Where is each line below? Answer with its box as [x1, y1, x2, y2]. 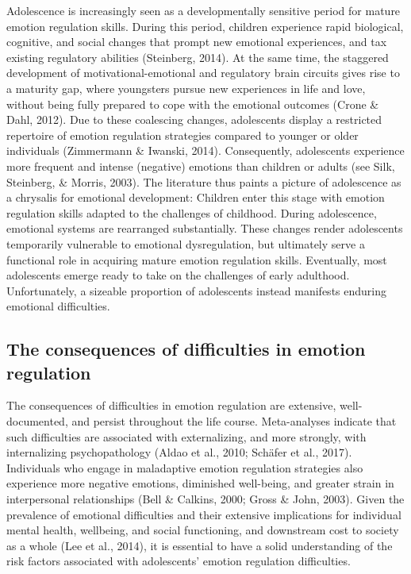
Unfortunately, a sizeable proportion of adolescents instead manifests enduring [6, 282, 386, 299]
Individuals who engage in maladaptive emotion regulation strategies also [6, 459, 363, 476]
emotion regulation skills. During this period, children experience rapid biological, [6, 17, 404, 34]
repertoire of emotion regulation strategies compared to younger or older [6, 126, 359, 143]
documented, [6, 413, 68, 430]
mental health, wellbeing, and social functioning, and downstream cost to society [6, 522, 399, 538]
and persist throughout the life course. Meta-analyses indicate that [71, 413, 397, 430]
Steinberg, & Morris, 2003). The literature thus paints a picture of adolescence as [6, 173, 401, 190]
